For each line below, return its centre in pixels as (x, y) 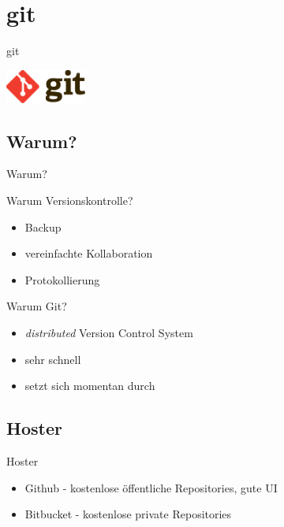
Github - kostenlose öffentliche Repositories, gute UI (151, 487)
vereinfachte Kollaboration (89, 253)
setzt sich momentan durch (90, 386)
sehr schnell (53, 359)
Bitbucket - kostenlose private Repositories (128, 514)
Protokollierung (62, 279)
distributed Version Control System (109, 333)
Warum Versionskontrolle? (70, 200)
